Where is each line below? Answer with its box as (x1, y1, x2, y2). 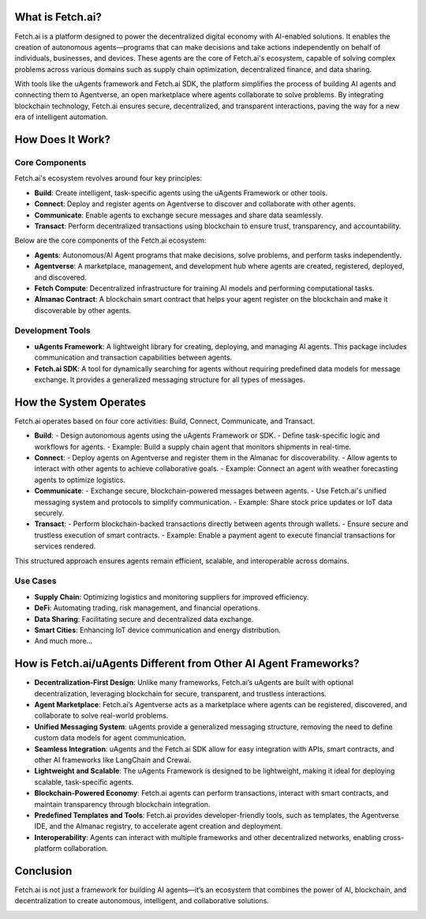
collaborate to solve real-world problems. (34, 711, 169, 721)
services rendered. (34, 541, 96, 551)
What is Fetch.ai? (14, 10, 102, 24)
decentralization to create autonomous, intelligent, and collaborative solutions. (14, 896, 270, 906)
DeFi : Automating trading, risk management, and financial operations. (34, 603, 260, 612)
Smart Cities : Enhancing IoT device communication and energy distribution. (34, 625, 282, 635)
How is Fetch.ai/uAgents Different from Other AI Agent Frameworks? (14, 657, 360, 671)
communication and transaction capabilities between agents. (34, 352, 233, 363)
